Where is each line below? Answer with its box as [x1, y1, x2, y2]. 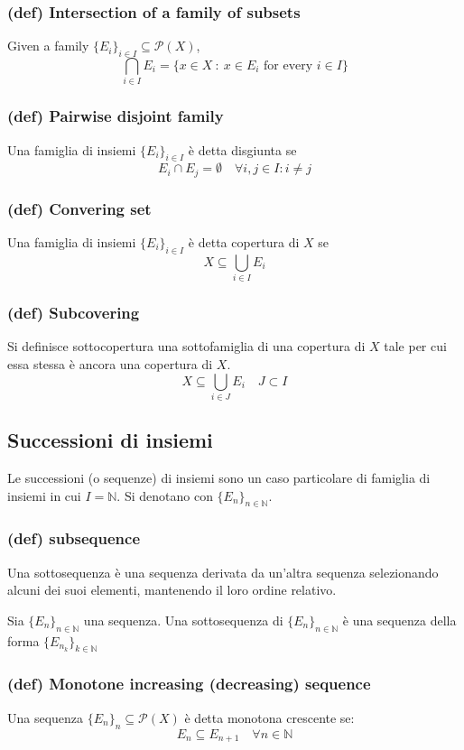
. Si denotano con [116, 486, 213, 505]
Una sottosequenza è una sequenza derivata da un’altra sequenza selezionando [7, 562, 439, 581]
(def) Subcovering [7, 301, 140, 324]
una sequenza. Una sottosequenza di [83, 610, 283, 629]
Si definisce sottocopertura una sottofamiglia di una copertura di [7, 337, 366, 356]
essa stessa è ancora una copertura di [7, 354, 213, 373]
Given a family [7, 36, 89, 55]
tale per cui [384, 337, 447, 356]
